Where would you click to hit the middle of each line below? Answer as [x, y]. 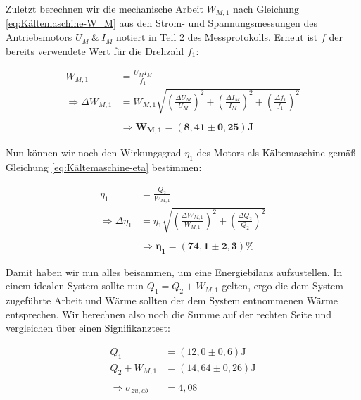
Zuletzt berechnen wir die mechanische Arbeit [104, 8]
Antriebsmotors [39, 37]
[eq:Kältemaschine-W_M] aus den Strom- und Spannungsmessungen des [162, 23]
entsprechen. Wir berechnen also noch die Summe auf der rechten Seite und [169, 314]
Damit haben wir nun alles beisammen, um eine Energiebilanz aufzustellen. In [174, 271]
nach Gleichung [266, 8]
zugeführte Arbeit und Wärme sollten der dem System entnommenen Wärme [172, 300]
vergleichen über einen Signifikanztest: [88, 328]
